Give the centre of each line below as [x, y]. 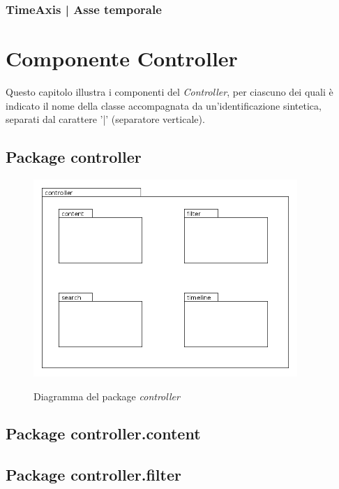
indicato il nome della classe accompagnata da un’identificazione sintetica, [164, 105]
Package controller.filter [93, 475]
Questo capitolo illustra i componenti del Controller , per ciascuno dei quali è [169, 91]
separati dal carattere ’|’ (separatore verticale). [105, 119]
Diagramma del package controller [107, 396]
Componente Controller [122, 58]
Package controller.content [103, 433]
